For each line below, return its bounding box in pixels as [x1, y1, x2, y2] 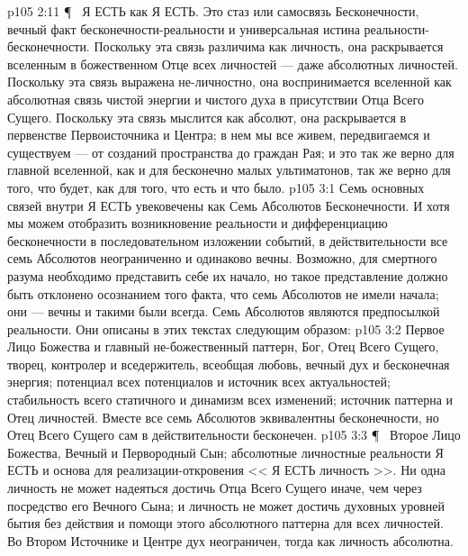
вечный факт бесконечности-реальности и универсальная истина [7, 19, 360, 38]
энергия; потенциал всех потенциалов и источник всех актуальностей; [7, 372, 391, 391]
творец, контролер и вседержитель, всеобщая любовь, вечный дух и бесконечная [7, 354, 450, 373]
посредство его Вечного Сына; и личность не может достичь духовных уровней [7, 496, 445, 515]
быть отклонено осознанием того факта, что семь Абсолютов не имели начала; [7, 284, 439, 303]
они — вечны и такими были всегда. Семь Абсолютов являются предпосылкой [7, 302, 440, 321]
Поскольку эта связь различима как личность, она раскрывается [94, 37, 444, 56]
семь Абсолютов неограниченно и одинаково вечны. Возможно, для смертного [7, 249, 437, 268]
